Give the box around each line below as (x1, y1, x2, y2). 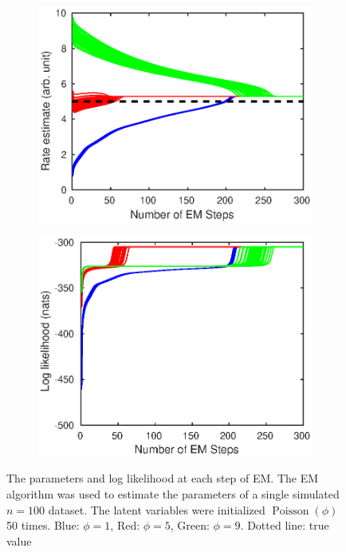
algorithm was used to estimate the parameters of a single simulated (6, 486, 340, 502)
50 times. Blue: (6, 517, 80, 534)
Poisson (272, 505, 309, 517)
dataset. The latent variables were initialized (48, 501, 265, 518)
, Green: (170, 517, 210, 534)
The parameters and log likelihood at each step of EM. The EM (6, 470, 319, 486)
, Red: (110, 517, 140, 534)
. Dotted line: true (240, 517, 329, 534)
